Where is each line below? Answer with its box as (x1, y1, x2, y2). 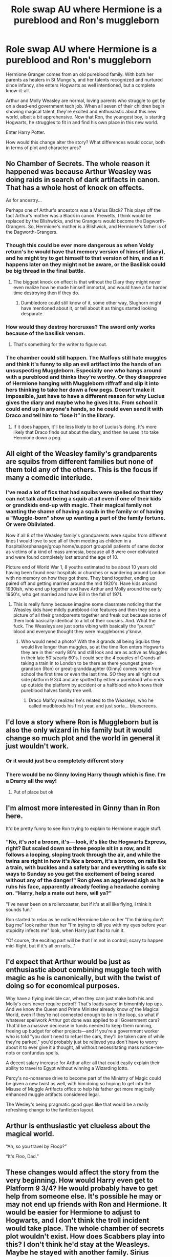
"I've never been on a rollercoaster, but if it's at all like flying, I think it (6, 901, 152, 907)
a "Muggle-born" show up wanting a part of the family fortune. (6, 514, 165, 521)
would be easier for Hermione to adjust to (6, 1208, 141, 1217)
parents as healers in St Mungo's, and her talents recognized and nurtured (6, 76, 163, 83)
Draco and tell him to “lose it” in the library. (6, 412, 115, 419)
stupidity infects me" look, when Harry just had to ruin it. (6, 927, 125, 934)
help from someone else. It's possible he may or (6, 1192, 162, 1201)
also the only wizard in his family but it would (6, 725, 153, 734)
